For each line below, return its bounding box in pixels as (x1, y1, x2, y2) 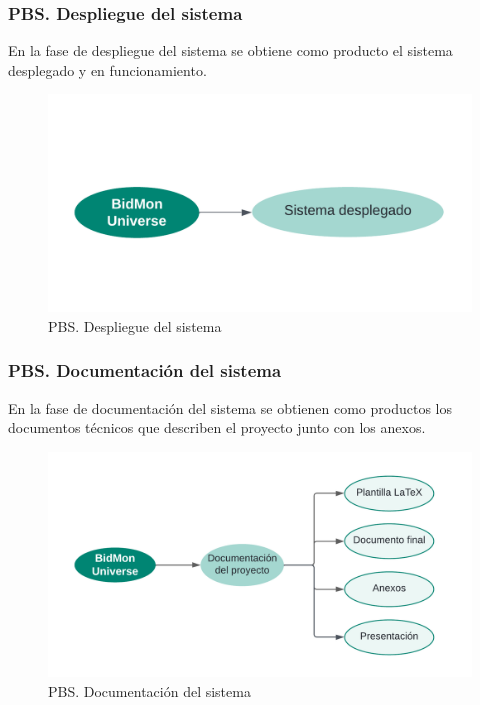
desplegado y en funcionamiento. (8, 59, 207, 80)
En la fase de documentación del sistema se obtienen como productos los (8, 397, 452, 418)
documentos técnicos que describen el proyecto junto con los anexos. (8, 417, 426, 438)
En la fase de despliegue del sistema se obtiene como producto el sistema (8, 40, 453, 61)
